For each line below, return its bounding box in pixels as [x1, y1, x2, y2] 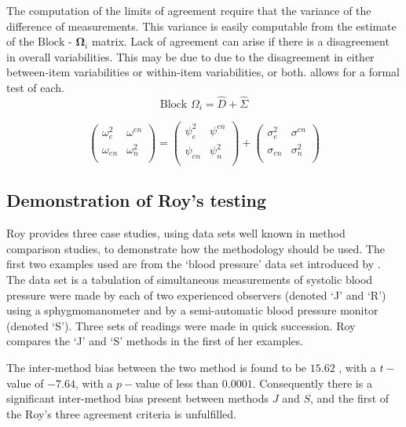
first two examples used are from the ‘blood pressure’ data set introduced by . [6, 256, 381, 272]
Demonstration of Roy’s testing [6, 188, 267, 212]
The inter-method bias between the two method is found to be [6, 359, 307, 375]
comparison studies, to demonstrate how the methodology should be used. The [6, 240, 385, 256]
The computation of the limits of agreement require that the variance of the [6, 2, 371, 18]
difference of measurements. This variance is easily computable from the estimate [6, 17, 397, 34]
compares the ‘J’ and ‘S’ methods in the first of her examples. [6, 333, 304, 349]
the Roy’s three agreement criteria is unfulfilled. [6, 405, 236, 421]
